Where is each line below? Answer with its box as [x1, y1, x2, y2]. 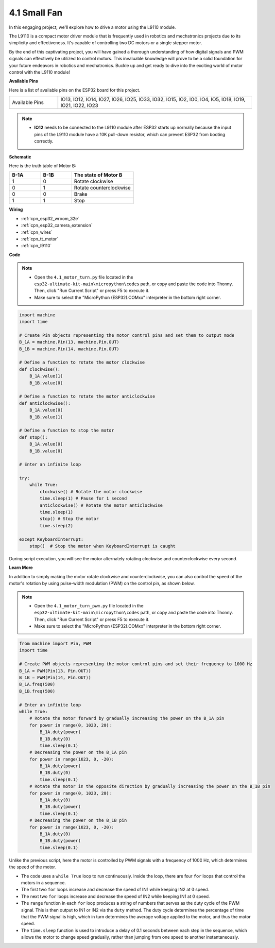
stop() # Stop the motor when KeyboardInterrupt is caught [29, 543, 176, 549]
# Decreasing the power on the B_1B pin [29, 818, 127, 823]
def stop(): [19, 434, 48, 440]
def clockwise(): [19, 366, 61, 372]
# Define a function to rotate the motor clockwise [19, 360, 145, 365]
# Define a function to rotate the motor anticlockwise [19, 394, 155, 399]
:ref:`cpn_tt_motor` [21, 236, 58, 241]
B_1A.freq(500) [19, 682, 55, 687]
